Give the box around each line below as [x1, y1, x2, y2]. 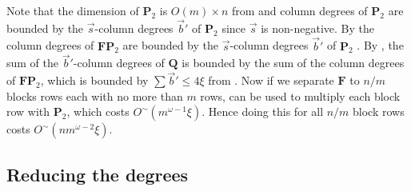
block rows [353, 103, 405, 120]
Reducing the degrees [6, 161, 189, 186]
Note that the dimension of [6, 2, 139, 18]
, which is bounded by [40, 72, 149, 89]
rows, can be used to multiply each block [200, 87, 401, 104]
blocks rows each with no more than [6, 87, 183, 104]
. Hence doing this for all [202, 103, 324, 120]
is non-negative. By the [261, 19, 374, 36]
